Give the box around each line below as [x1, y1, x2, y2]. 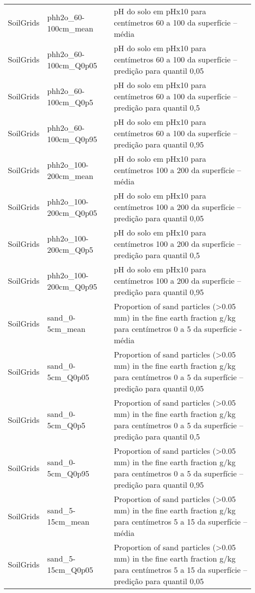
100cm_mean [47, 22, 94, 34]
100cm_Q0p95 [47, 133, 98, 145]
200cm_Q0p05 [47, 207, 98, 218]
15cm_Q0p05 [47, 564, 94, 575]
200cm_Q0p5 [47, 243, 94, 255]
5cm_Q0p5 [47, 419, 86, 431]
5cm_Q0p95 [47, 468, 90, 479]
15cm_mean [47, 516, 90, 527]
